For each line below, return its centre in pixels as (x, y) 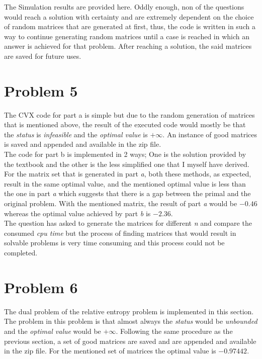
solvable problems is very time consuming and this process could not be (114, 243)
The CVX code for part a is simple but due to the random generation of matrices (129, 114)
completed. (21, 252)
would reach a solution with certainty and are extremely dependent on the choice (129, 16)
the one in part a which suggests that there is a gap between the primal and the (127, 193)
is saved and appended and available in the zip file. (83, 144)
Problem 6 (41, 287)
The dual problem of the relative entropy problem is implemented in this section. (129, 311)
